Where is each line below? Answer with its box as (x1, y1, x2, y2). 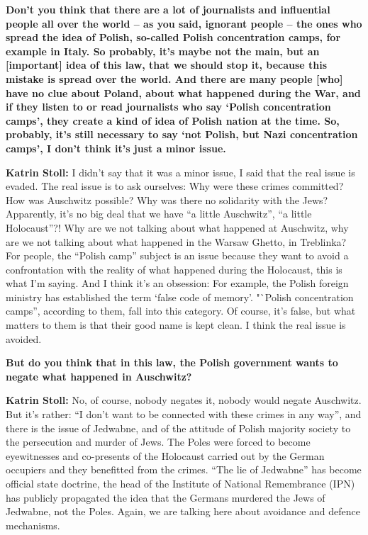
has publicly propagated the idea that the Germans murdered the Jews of (6, 490, 325, 505)
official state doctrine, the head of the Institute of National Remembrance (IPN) (6, 476, 355, 490)
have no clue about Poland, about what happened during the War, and (6, 85, 361, 100)
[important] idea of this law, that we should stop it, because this (6, 57, 328, 72)
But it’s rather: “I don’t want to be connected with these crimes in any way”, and (6, 407, 362, 422)
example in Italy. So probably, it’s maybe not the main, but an (6, 43, 320, 58)
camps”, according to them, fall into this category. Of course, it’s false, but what (6, 303, 356, 318)
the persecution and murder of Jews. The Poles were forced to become (6, 434, 311, 449)
